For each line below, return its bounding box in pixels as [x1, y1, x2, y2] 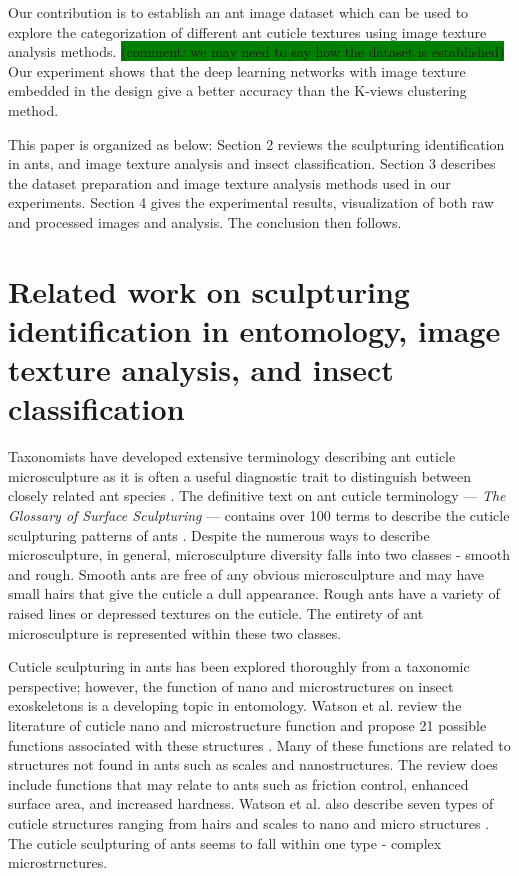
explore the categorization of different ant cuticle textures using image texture [8, 21, 487, 42]
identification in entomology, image [8, 309, 501, 350]
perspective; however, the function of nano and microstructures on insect [8, 675, 454, 696]
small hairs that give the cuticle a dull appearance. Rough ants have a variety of [8, 583, 500, 604]
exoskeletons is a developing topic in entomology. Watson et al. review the [8, 695, 462, 716]
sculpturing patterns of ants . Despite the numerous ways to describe [8, 524, 430, 545]
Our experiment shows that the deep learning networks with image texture [8, 60, 466, 81]
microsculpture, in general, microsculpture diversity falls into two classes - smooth [8, 544, 511, 565]
